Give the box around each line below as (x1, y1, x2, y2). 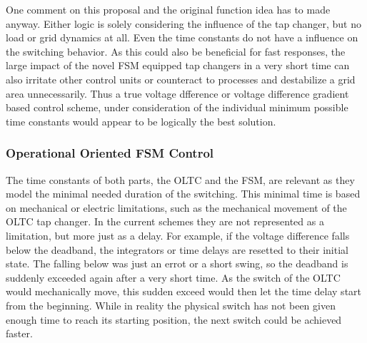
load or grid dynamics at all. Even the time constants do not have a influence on (6, 30, 358, 45)
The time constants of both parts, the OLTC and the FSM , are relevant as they (6, 172, 355, 187)
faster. (6, 326, 33, 341)
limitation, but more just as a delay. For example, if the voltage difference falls (6, 227, 350, 242)
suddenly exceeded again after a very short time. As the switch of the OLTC (6, 270, 341, 285)
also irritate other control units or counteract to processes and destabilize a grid (6, 71, 356, 86)
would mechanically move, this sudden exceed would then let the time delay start (6, 284, 362, 299)
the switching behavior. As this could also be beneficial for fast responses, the (6, 43, 346, 58)
